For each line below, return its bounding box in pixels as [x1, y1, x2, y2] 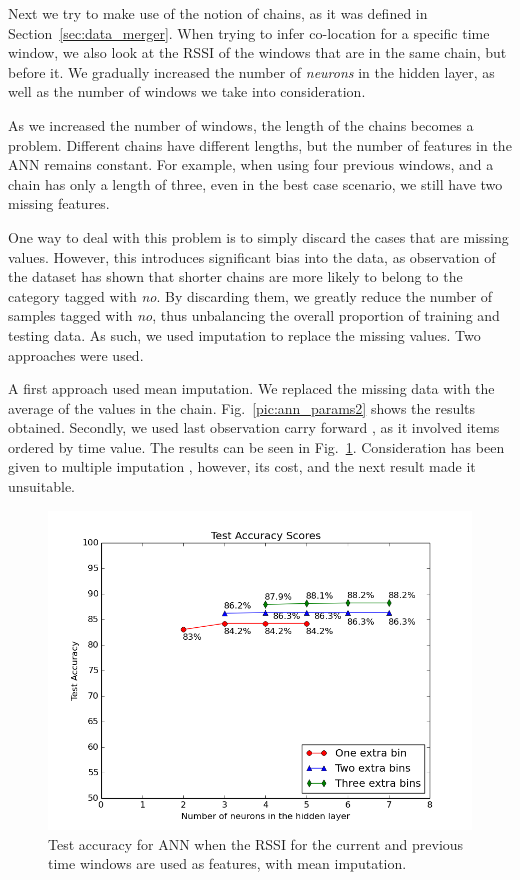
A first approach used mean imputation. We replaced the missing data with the [8, 378, 495, 399]
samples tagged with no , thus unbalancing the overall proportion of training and [8, 305, 500, 326]
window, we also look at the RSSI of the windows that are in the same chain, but [8, 42, 507, 63]
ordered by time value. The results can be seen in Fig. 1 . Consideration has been [8, 436, 505, 457]
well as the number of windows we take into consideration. [8, 81, 366, 102]
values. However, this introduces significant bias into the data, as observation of [8, 246, 496, 267]
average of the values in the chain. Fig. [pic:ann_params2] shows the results [8, 397, 476, 418]
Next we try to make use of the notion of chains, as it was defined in [8, 3, 428, 23]
